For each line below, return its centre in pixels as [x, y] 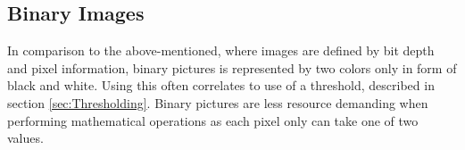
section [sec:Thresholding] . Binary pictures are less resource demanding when [218, 102]
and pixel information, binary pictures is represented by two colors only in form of [232, 67]
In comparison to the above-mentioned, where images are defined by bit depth [221, 50]
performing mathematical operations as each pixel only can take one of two [213, 120]
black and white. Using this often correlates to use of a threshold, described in [221, 85]
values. [25, 138]
